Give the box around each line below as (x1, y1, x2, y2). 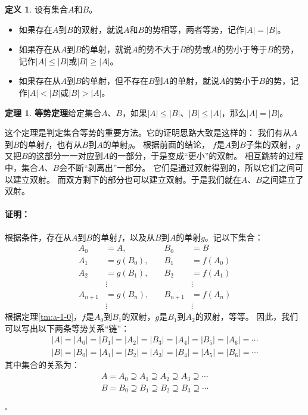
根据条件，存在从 (5, 230, 71, 243)
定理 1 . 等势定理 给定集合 (5, 106, 101, 118)
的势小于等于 (217, 43, 267, 55)
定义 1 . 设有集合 (5, 3, 68, 15)
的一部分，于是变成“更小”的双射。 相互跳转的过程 (109, 149, 304, 162)
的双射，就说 (73, 23, 123, 35)
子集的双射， (245, 138, 296, 150)
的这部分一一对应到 (27, 149, 103, 162)
